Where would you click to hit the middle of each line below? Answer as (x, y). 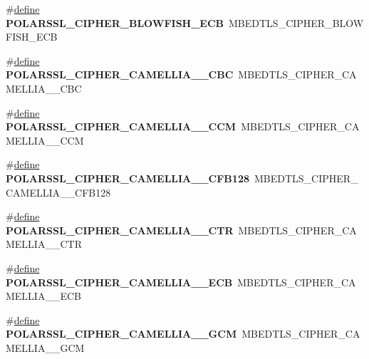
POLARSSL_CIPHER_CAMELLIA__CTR (120, 230)
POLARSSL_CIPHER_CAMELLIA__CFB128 (128, 178)
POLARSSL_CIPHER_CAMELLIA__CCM (121, 126)
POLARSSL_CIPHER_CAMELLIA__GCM (121, 334)
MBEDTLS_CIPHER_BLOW (296, 22)
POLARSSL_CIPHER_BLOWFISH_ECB (115, 22)
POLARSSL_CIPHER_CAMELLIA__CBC (120, 74)
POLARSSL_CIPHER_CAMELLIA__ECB (119, 282)
